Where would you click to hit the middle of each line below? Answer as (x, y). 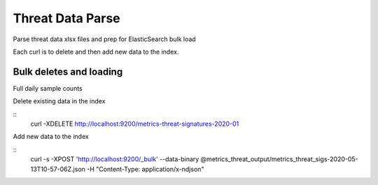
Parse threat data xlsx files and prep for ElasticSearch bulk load (104, 39)
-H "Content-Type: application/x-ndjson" (145, 169)
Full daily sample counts (48, 88)
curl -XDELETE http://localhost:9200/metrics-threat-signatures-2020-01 (135, 124)
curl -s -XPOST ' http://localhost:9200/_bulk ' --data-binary (115, 159)
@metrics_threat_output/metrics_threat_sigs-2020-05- (279, 159)
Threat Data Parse (66, 18)
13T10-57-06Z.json (58, 169)
